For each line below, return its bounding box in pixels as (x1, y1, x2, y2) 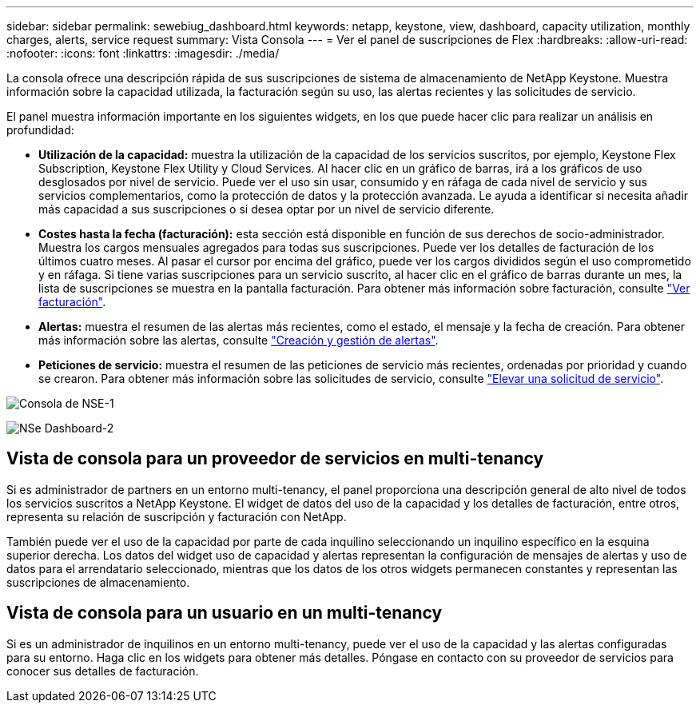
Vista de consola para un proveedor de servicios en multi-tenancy (6, 448, 544, 469)
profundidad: (6, 123, 74, 137)
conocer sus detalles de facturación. (6, 663, 199, 678)
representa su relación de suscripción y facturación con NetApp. (6, 509, 347, 524)
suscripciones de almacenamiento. (6, 575, 190, 589)
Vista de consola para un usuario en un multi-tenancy (6, 603, 443, 623)
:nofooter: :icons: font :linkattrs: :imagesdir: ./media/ (6, 46, 280, 60)
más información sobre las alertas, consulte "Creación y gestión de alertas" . (38, 333, 439, 347)
